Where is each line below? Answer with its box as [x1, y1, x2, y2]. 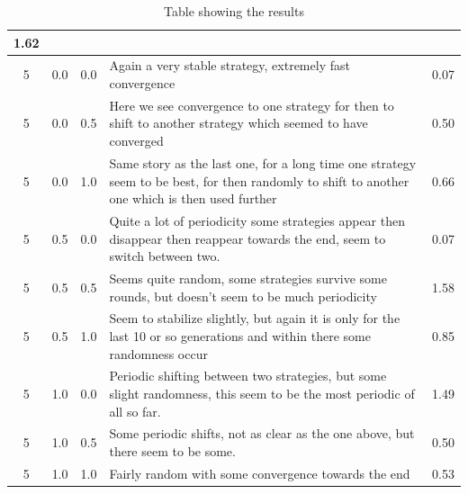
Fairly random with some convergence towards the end [109, 463, 410, 482]
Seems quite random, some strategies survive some [109, 268, 387, 287]
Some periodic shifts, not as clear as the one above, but [109, 424, 415, 443]
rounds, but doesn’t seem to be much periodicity [109, 286, 377, 305]
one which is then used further [109, 189, 277, 208]
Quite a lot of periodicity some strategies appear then [109, 211, 406, 229]
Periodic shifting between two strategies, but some [109, 366, 387, 385]
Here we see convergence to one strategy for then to [109, 95, 394, 114]
